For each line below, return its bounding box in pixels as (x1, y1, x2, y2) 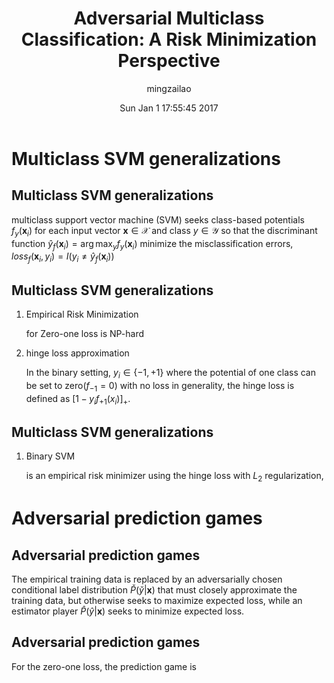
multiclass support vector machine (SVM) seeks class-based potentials (11, 213, 305, 226)
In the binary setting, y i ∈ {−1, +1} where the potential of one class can (25, 366, 316, 381)
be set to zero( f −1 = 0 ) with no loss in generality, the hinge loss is (25, 379, 295, 394)
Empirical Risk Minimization (25, 308, 139, 320)
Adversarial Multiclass (73, 7, 265, 30)
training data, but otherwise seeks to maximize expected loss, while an (11, 594, 303, 606)
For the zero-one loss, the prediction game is (11, 660, 197, 672)
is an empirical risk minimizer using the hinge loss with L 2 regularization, (25, 470, 324, 484)
